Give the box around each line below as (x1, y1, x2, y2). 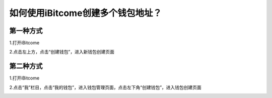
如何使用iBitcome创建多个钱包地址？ (9, 7, 162, 18)
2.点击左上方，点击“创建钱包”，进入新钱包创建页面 (9, 49, 114, 55)
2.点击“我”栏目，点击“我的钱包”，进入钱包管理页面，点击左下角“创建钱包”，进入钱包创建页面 (9, 84, 201, 90)
